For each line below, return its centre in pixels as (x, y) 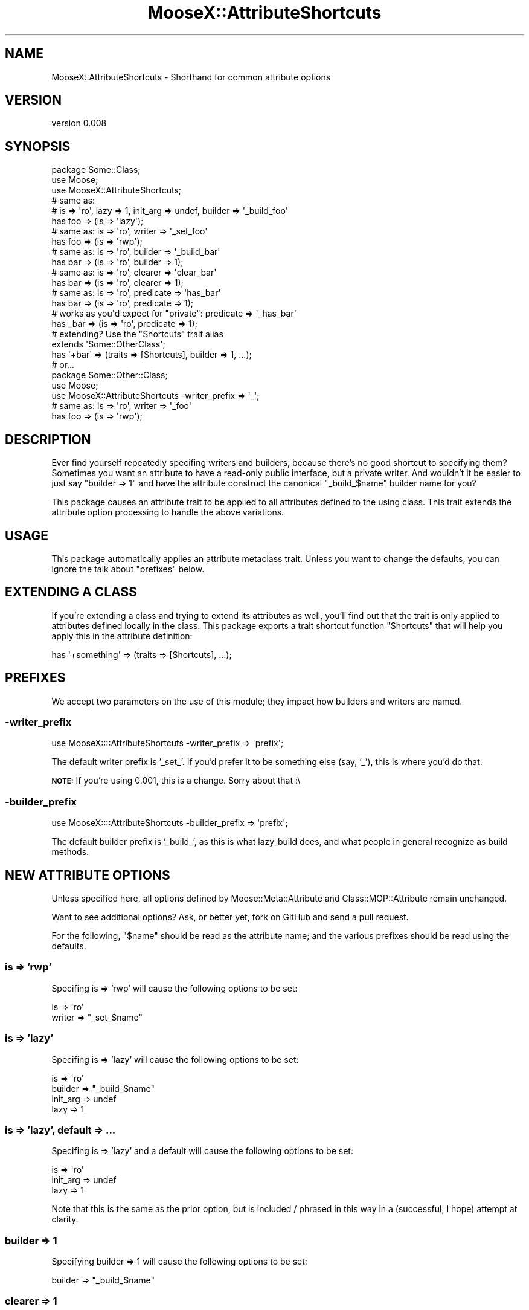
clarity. (65, 1219)
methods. (70, 852)
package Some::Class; (96, 170)
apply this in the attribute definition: (122, 636)
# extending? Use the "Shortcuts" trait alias (137, 334)
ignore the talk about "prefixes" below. (128, 569)
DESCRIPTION (48, 439)
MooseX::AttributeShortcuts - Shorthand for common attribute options (191, 77)
